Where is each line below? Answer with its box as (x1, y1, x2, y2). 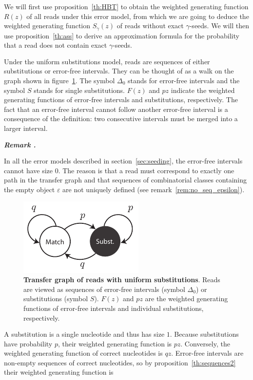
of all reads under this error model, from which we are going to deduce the (26, 11, 249, 21)
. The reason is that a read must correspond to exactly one (58, 165, 234, 175)
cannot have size (4, 165, 53, 175)
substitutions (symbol (23, 293, 88, 304)
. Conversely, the (180, 338, 230, 348)
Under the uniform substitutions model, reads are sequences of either (4, 56, 210, 66)
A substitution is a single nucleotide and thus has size (4, 329, 165, 339)
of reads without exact (117, 20, 184, 31)
